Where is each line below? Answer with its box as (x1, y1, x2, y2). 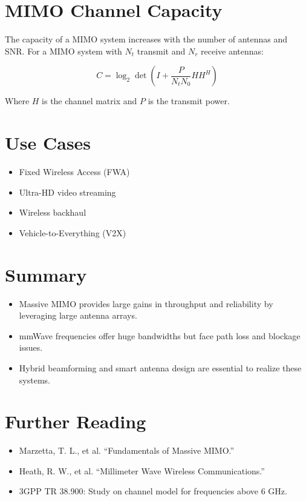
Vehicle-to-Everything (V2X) (19, 226, 126, 239)
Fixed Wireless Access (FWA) (19, 165, 130, 178)
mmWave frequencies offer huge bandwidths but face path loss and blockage (19, 329, 301, 342)
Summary (5, 262, 87, 287)
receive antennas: (201, 44, 264, 57)
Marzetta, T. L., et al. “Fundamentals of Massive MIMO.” (19, 444, 235, 457)
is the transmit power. (148, 95, 230, 107)
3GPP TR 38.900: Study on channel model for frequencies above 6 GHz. (19, 485, 287, 497)
